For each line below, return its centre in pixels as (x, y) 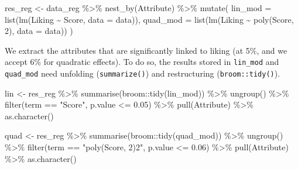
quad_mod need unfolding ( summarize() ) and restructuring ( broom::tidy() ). (143, 73)
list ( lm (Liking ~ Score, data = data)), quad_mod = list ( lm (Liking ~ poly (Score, (149, 19)
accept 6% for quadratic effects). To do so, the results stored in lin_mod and (142, 62)
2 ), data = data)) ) (39, 31)
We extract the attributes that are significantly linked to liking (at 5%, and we (146, 50)
